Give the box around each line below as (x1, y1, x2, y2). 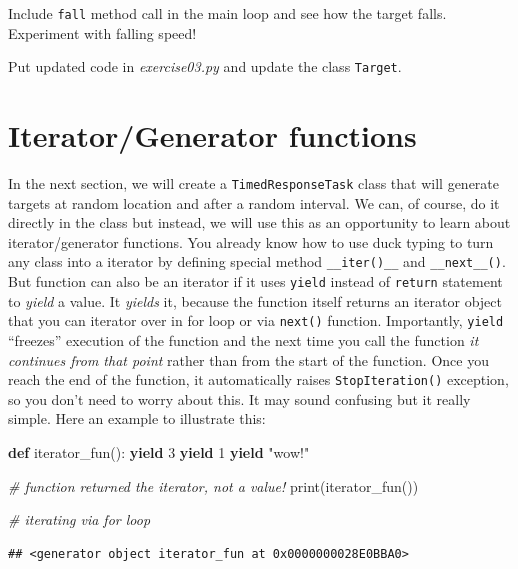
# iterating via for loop (8, 509, 151, 530)
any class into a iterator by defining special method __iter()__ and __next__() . (8, 251, 506, 272)
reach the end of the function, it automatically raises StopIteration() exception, (8, 369, 509, 390)
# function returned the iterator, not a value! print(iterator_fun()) (8, 475, 419, 496)
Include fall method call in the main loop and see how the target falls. (8, 3, 447, 23)
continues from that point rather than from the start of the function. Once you (8, 349, 489, 370)
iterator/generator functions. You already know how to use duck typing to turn (8, 231, 494, 252)
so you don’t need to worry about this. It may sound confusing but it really (8, 388, 471, 409)
